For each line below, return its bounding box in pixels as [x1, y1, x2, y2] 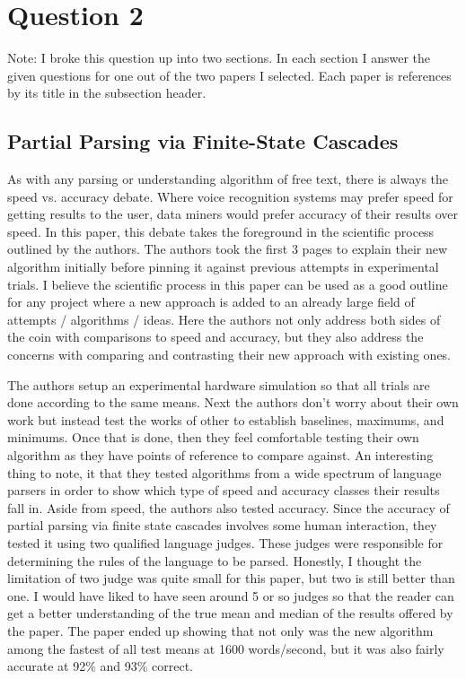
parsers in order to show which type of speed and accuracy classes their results [7, 481, 440, 500]
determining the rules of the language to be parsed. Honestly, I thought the [7, 551, 422, 570]
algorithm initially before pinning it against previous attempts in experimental [7, 257, 439, 276]
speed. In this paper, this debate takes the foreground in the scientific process [7, 222, 435, 240]
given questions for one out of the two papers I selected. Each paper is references [7, 65, 452, 84]
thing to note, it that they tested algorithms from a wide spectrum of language [7, 463, 442, 482]
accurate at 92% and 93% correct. [7, 657, 193, 675]
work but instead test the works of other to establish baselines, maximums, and [7, 410, 444, 429]
